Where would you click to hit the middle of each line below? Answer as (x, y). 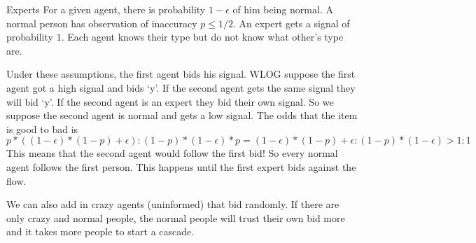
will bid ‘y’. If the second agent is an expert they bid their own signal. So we (170, 101)
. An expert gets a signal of (292, 23)
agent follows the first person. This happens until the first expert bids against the (181, 166)
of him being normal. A (283, 9)
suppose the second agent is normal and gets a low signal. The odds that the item (182, 115)
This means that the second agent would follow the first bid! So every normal (172, 153)
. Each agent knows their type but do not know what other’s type (202, 37)
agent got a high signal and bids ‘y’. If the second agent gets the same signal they (181, 87)
